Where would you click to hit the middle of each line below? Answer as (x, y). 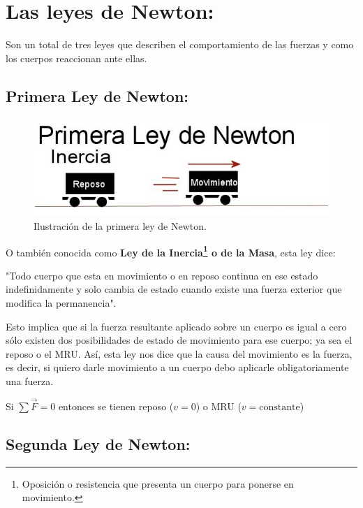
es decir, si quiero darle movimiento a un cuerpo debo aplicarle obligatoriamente (177, 367)
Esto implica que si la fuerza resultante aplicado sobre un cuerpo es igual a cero (176, 326)
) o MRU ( (218, 406)
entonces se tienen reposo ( (116, 406)
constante (280, 407)
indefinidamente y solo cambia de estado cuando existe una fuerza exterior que (174, 289)
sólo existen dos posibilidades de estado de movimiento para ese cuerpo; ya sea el (179, 340)
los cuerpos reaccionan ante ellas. (76, 58)
